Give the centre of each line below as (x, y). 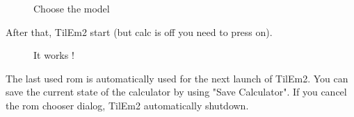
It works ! (54, 55)
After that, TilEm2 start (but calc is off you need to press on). (139, 31)
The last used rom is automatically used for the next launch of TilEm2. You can (177, 78)
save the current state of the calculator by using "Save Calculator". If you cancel (176, 92)
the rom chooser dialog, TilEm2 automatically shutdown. (127, 105)
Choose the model (72, 8)
